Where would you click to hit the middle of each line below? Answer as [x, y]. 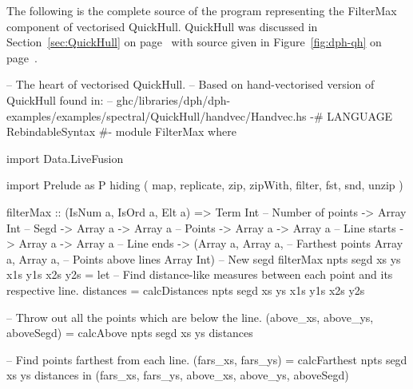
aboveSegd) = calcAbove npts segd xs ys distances [130, 333]
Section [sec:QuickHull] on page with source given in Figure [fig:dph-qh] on [194, 42]
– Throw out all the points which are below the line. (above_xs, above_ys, [190, 317]
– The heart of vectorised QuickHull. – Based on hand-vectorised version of [191, 84]
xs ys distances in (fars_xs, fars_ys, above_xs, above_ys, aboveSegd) [178, 375]
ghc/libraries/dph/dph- [173, 99]
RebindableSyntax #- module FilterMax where [121, 131]
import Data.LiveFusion [65, 158]
